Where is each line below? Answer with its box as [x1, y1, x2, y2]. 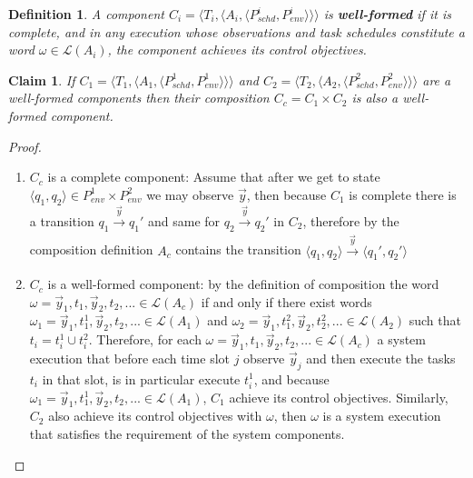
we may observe [146, 184, 234, 204]
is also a [351, 88, 399, 107]
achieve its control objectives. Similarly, [229, 387, 448, 406]
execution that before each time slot [29, 349, 231, 368]
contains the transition [175, 240, 301, 259]
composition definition [29, 240, 153, 259]
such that [409, 311, 461, 330]
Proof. [8, 136, 42, 155]
